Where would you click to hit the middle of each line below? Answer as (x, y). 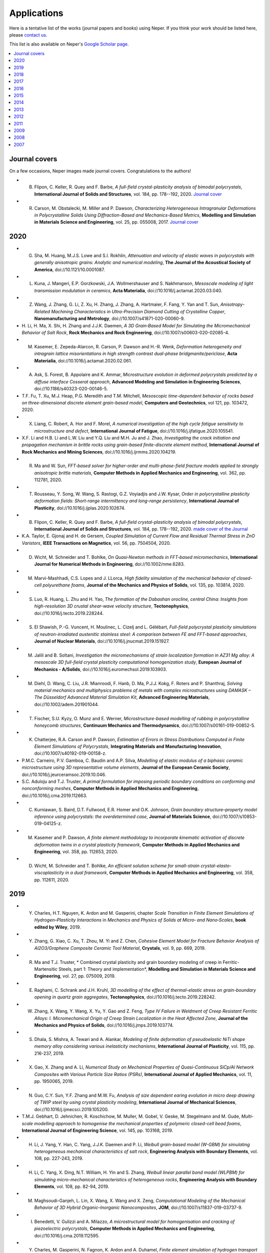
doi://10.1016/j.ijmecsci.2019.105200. (71, 1109)
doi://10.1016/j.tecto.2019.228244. (69, 613)
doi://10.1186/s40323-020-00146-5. (71, 389)
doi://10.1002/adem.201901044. (67, 704)
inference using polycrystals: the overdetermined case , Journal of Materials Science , (123, 816)
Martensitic (46, 969)
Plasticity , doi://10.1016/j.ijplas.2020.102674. (80, 508)
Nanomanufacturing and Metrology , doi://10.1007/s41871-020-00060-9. (109, 319)
